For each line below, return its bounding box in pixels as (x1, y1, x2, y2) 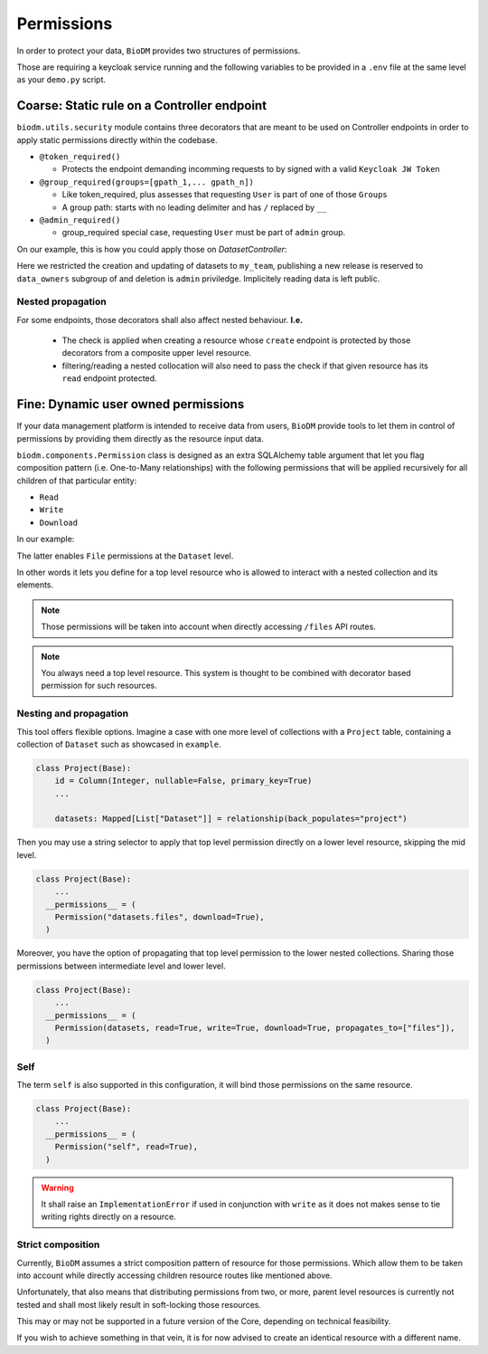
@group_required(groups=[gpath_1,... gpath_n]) (39, 176, 255, 187)
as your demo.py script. (16, 74, 106, 85)
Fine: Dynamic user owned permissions (16, 396, 245, 412)
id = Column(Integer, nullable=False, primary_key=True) (54, 776, 313, 787)
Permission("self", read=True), (54, 1141, 199, 1152)
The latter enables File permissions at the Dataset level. (16, 550, 234, 561)
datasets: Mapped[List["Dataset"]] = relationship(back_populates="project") (54, 814, 408, 824)
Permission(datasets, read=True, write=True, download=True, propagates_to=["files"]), (54, 1023, 455, 1033)
